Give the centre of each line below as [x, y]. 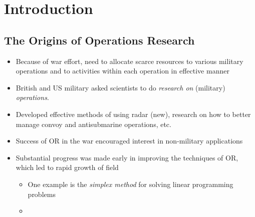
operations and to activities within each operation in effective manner [122, 71]
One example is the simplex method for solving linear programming [131, 184]
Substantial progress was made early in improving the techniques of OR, [127, 157]
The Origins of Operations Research [99, 40]
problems [42, 194]
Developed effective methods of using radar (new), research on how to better [133, 114]
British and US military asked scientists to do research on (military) [120, 87]
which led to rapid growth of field [67, 167]
